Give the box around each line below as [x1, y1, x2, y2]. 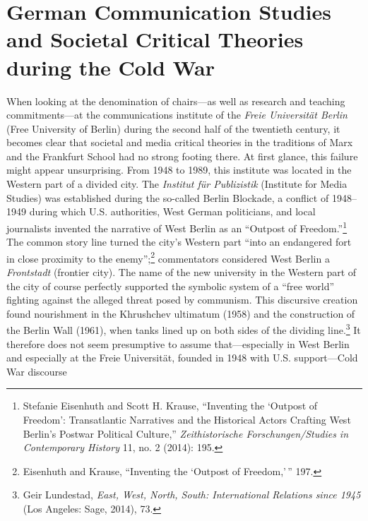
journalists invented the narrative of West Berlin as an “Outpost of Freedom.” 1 [6, 218, 348, 235]
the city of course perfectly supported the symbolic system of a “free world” [6, 278, 335, 293]
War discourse [6, 364, 67, 378]
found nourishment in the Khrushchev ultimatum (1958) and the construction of [6, 306, 355, 321]
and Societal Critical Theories [6, 25, 304, 54]
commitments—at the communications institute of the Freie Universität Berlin [6, 107, 348, 122]
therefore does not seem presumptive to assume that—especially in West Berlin [6, 336, 350, 351]
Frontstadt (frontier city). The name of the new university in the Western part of [6, 264, 357, 279]
